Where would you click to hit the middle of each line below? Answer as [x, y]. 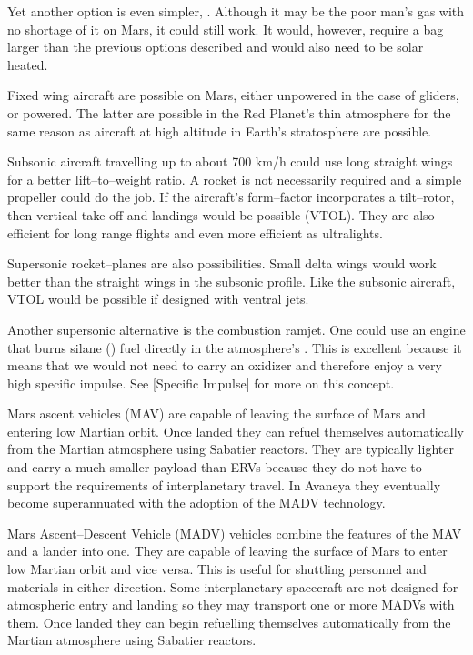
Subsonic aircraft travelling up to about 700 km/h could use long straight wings [230, 161]
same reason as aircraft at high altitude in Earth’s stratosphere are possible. [220, 131]
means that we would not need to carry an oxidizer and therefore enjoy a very [225, 365]
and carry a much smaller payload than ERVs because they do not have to [215, 467]
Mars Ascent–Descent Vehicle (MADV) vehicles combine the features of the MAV [235, 533]
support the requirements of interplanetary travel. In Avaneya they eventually [224, 484]
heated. [28, 64]
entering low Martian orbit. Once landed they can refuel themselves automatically [236, 431]
